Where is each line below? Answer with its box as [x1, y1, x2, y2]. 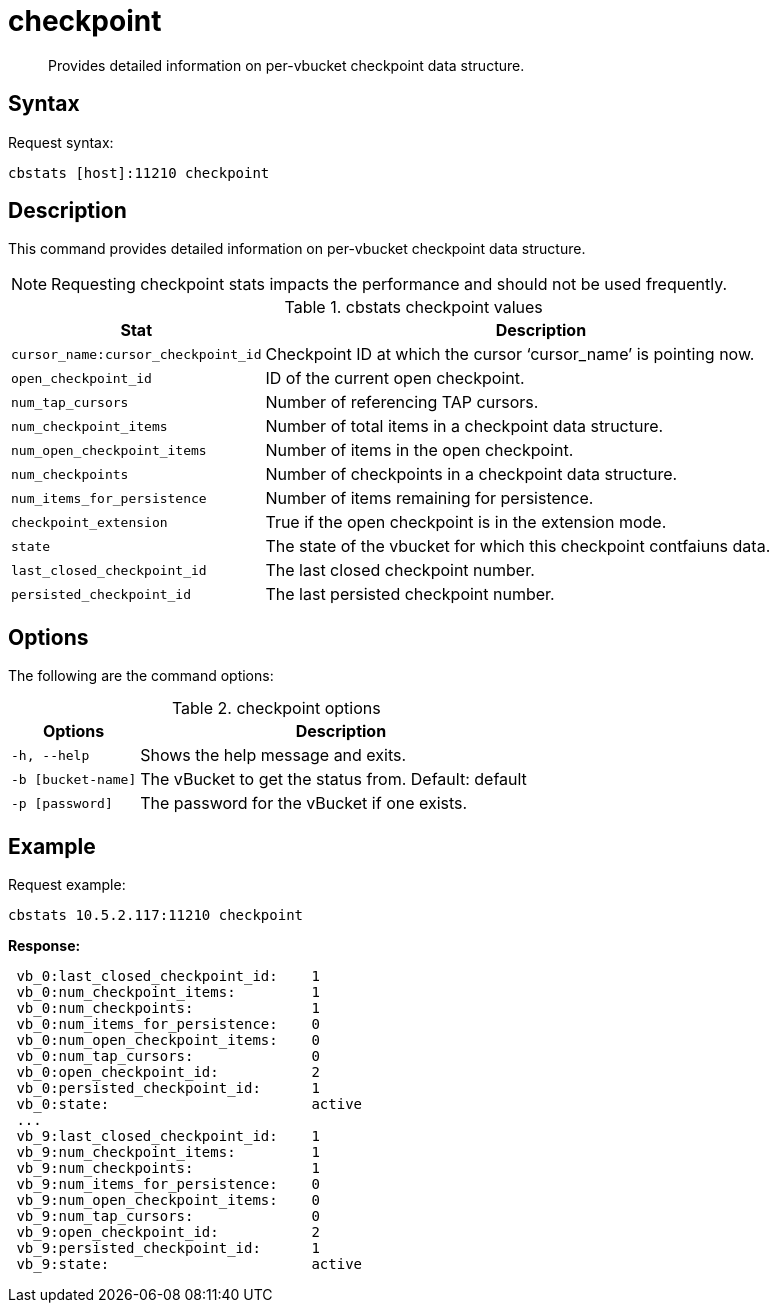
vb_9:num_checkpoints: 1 [16, 1160, 320, 1177]
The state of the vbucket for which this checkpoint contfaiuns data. [265, 536, 771, 557]
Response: [8, 937, 81, 955]
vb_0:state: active [16, 1096, 363, 1113]
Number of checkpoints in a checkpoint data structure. [265, 464, 678, 485]
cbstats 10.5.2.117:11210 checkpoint [8, 907, 304, 924]
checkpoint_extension [11, 514, 168, 530]
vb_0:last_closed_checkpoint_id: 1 [16, 968, 320, 985]
